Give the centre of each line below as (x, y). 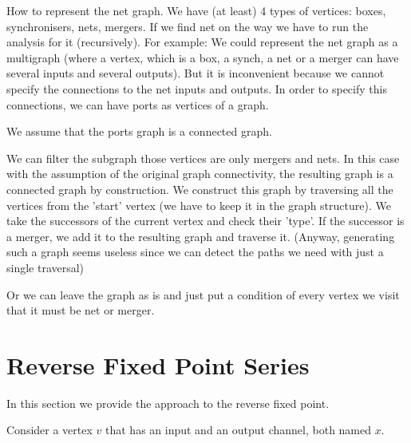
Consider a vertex (49, 430)
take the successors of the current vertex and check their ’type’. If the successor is (205, 221)
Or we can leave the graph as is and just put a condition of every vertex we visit (203, 294)
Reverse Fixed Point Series (158, 364)
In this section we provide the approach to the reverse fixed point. (168, 403)
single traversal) (45, 267)
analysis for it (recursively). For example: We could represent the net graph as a (202, 42)
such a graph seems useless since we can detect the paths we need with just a (195, 252)
